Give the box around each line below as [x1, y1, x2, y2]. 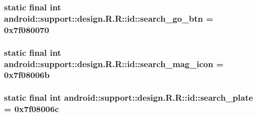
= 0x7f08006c [4, 103, 59, 115]
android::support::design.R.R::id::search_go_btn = [4, 12, 213, 24]
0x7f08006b [4, 69, 50, 81]
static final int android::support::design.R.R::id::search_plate [4, 91, 253, 104]
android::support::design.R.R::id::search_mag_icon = [4, 57, 224, 70]
